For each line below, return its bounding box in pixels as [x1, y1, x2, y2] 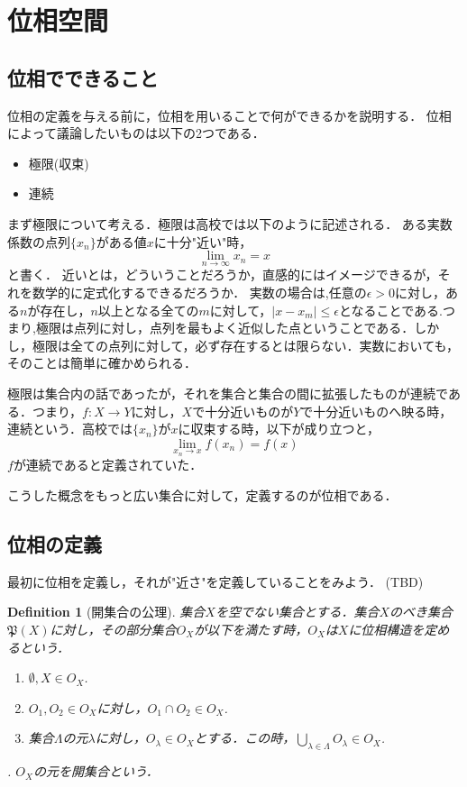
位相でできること [7, 63, 159, 91]
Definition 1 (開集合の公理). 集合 [7, 602, 206, 621]
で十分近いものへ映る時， [300, 401, 453, 420]
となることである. [338, 300, 443, 319]
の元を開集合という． [32, 762, 159, 781]
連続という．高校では [7, 419, 133, 438]
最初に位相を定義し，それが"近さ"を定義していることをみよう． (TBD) [7, 572, 424, 590]
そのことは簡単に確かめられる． [7, 353, 197, 372]
